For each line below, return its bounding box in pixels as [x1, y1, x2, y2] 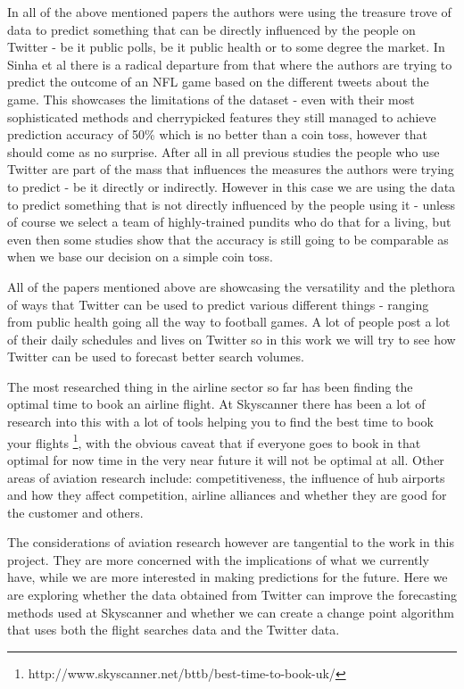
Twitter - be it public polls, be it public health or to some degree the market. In [7, 37, 445, 56]
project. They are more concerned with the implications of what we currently [7, 550, 429, 569]
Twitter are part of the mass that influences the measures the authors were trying [7, 160, 454, 178]
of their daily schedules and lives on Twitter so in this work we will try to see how [7, 329, 456, 348]
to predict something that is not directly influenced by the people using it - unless [7, 195, 456, 213]
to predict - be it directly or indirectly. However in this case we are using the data [7, 177, 456, 195]
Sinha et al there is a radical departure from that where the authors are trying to [7, 54, 452, 73]
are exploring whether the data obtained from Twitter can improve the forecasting [7, 585, 457, 604]
